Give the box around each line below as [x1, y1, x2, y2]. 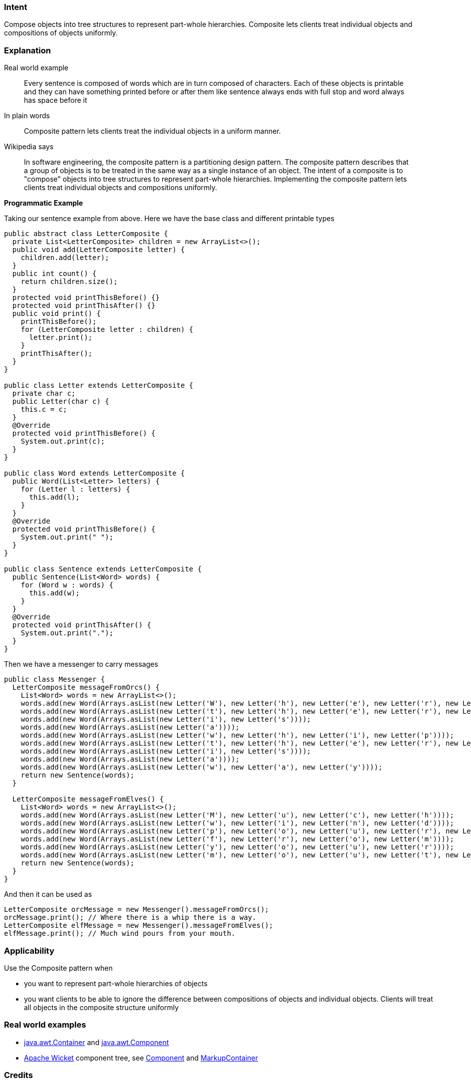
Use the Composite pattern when [4, 963, 113, 972]
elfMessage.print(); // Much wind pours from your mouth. [4, 929, 235, 938]
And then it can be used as [4, 890, 92, 899]
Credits [4, 1070, 33, 1080]
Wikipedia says [4, 142, 54, 151]
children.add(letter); [20, 254, 109, 262]
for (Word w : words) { [20, 581, 114, 589]
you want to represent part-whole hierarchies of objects [24, 979, 208, 988]
